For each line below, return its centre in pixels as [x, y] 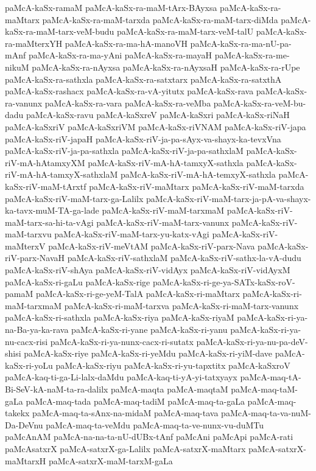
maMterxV [25, 246]
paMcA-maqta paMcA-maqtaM [170, 389]
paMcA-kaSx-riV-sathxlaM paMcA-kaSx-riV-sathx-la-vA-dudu [184, 258]
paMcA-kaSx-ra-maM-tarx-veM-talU [185, 31]
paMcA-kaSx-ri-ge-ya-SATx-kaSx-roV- [224, 281]
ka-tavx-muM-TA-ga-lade [52, 210]
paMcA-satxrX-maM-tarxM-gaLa [111, 460]
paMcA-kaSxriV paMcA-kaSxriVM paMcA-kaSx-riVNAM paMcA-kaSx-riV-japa [156, 126]
